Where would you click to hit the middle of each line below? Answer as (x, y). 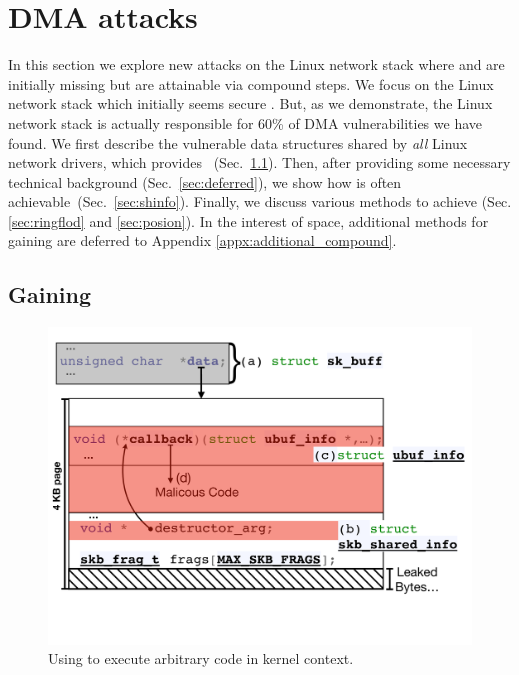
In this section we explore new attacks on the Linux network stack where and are (256, 64)
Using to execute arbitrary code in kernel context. (201, 658)
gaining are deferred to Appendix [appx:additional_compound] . (202, 240)
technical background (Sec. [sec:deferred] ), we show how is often (205, 181)
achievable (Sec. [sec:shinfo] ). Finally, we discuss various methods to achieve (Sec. (260, 201)
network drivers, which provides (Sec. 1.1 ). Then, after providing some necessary (259, 162)
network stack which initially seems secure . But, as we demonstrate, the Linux (250, 103)
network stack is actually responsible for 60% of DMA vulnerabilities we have (245, 122)
